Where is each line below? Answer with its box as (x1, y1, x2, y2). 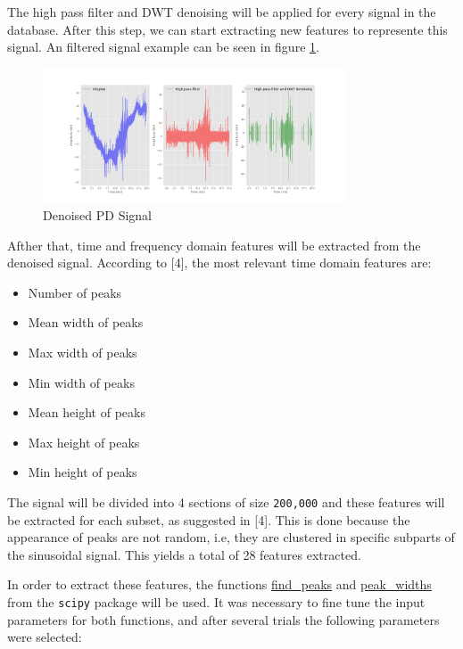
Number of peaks (28, 283, 122, 301)
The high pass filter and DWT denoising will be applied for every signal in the (7, 3, 436, 21)
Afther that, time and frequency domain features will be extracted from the (7, 235, 421, 254)
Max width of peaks (28, 343, 137, 362)
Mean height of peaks (28, 403, 145, 422)
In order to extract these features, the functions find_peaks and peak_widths (7, 575, 432, 594)
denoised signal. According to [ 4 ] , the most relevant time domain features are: (7, 253, 432, 272)
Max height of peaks (28, 432, 140, 451)
